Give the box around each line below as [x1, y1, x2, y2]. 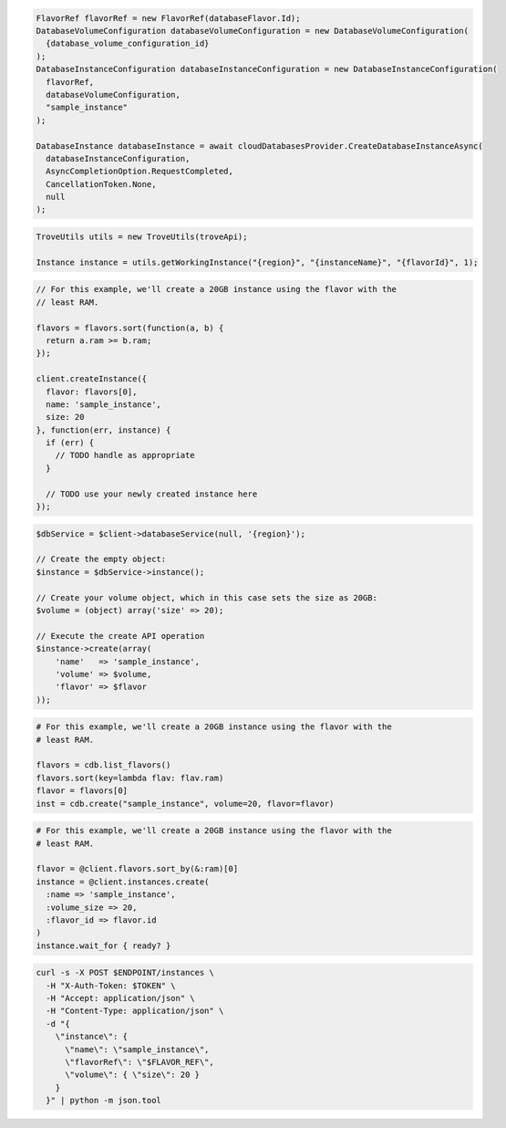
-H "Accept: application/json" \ [46, 993, 195, 1004]
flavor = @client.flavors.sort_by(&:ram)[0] [36, 863, 239, 874]
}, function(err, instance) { [36, 424, 171, 435]
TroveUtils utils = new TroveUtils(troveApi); [36, 232, 248, 242]
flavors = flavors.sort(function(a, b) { [36, 322, 224, 333]
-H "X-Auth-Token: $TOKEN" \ [46, 980, 177, 990]
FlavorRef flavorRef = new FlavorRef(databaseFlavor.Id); [36, 13, 301, 23]
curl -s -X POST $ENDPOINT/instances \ [36, 967, 214, 978]
